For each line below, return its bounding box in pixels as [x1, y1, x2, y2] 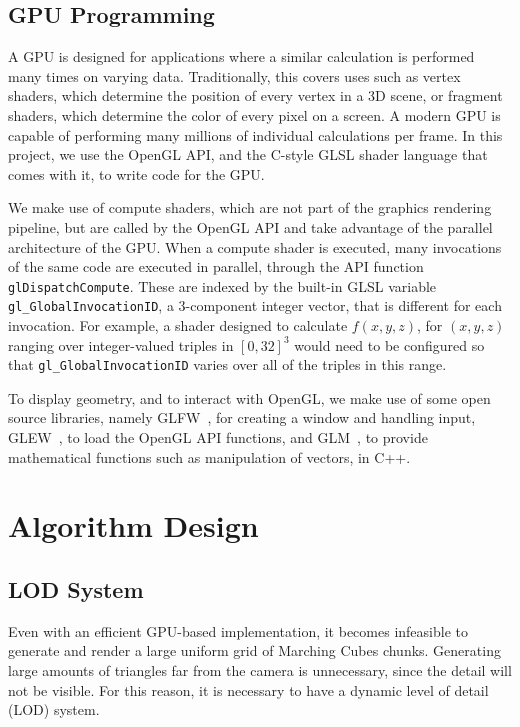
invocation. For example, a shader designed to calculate [8, 315, 348, 336]
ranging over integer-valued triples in [8, 334, 234, 355]
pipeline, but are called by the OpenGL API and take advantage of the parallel [8, 216, 493, 237]
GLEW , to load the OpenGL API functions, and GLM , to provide [8, 427, 428, 448]
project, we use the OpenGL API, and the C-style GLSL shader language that [8, 144, 488, 165]
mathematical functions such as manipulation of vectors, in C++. [8, 446, 411, 467]
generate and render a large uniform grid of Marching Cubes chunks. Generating [8, 640, 501, 661]
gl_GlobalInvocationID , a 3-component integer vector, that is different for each [8, 295, 502, 316]
